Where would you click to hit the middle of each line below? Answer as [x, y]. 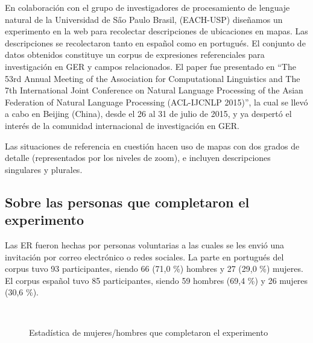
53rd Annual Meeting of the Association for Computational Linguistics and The [153, 78]
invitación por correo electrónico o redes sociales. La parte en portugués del [144, 256]
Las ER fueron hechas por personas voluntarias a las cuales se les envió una [145, 244]
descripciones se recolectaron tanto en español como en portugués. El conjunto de [155, 42]
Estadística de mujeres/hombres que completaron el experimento [149, 332]
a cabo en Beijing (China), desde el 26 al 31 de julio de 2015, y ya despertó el [148, 114]
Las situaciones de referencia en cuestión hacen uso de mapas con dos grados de [152, 146]
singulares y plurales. [44, 169]
